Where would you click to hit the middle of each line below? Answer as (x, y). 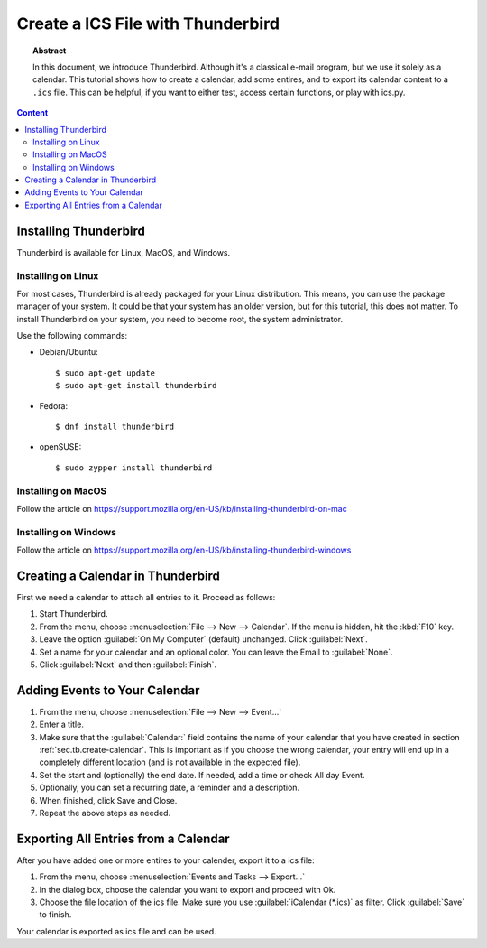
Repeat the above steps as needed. (105, 813)
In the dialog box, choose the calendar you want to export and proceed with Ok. (188, 889)
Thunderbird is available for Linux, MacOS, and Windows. (124, 252)
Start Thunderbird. (74, 614)
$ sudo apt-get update (106, 373)
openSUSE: (60, 447)
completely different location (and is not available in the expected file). (170, 762)
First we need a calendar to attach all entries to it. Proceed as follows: (146, 597)
